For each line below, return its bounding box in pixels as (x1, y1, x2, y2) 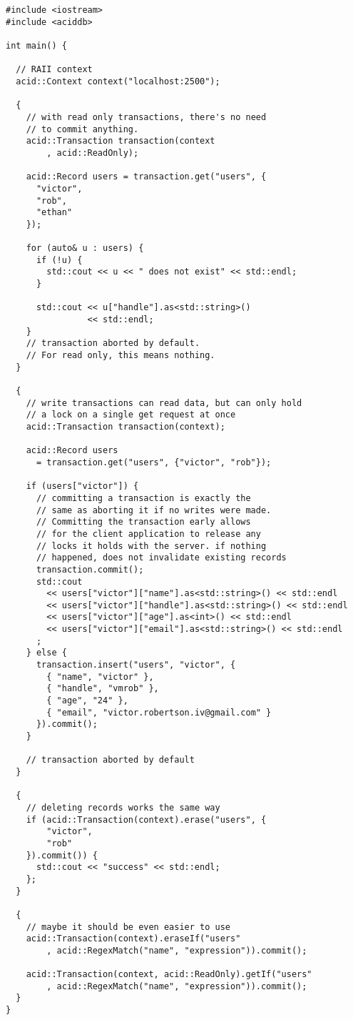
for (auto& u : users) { (26, 243, 144, 254)
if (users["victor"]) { (26, 481, 139, 492)
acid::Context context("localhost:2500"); (16, 76, 220, 86)
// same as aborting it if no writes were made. (36, 505, 272, 515)
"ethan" (36, 207, 73, 218)
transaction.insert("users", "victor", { (36, 660, 236, 670)
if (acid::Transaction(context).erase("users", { (26, 814, 267, 825)
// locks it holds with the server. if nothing (36, 540, 267, 551)
